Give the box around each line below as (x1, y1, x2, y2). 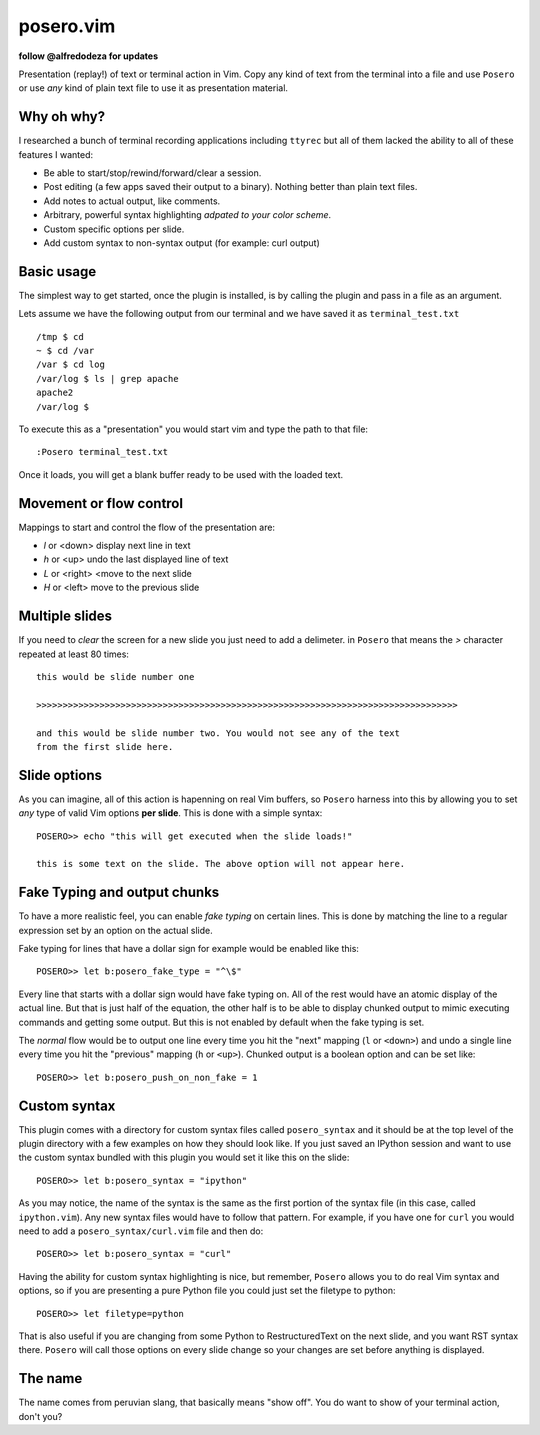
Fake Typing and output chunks (18, 884, 220, 901)
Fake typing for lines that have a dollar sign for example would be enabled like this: (18, 943, 360, 955)
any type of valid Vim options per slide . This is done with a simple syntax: (18, 807, 323, 819)
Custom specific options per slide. (43, 223, 185, 235)
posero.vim (18, 15, 116, 37)
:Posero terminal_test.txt (36, 446, 169, 458)
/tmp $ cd (36, 331, 84, 342)
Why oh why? (18, 108, 106, 125)
